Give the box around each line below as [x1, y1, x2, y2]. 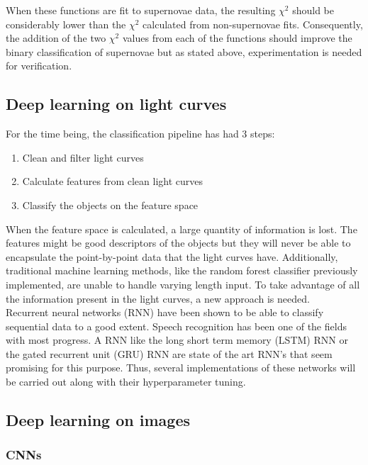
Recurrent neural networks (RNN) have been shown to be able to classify [6, 305, 324, 320]
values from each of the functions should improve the [122, 30, 352, 45]
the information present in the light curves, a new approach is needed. [6, 291, 310, 306]
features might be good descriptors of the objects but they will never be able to [6, 235, 351, 250]
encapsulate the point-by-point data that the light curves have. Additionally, [6, 249, 338, 264]
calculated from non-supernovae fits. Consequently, [143, 16, 363, 31]
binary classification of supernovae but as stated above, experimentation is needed [6, 44, 362, 59]
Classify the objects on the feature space [22, 197, 199, 212]
